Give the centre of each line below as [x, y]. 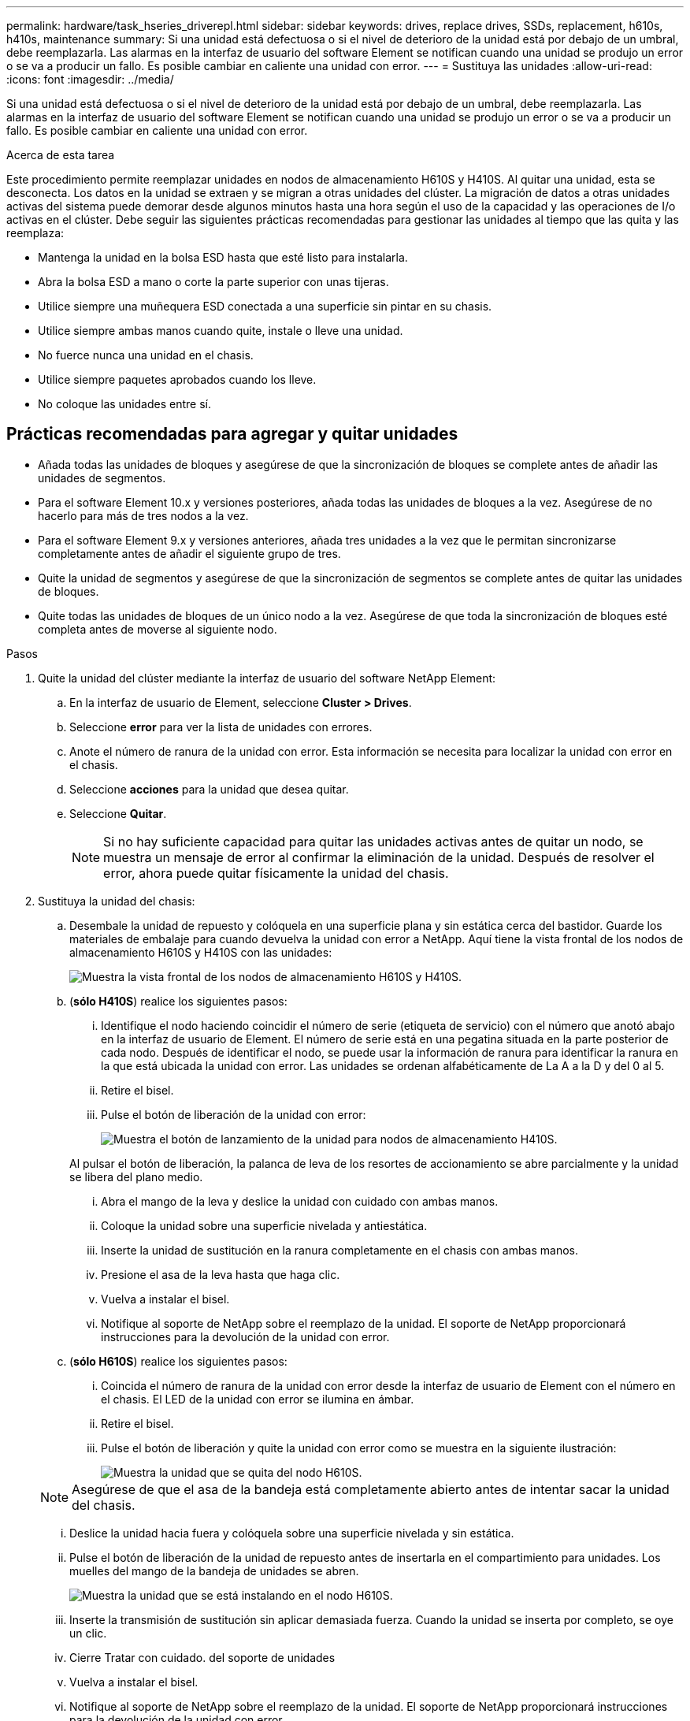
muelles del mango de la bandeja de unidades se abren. [214, 1570]
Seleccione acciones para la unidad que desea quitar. [209, 789]
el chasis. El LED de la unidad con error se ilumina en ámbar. [258, 1399]
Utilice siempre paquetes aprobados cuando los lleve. [177, 379]
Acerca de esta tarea [61, 155]
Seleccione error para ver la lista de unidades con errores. [221, 727]
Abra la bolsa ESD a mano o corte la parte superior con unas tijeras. [213, 282]
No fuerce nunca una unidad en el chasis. [146, 355]
